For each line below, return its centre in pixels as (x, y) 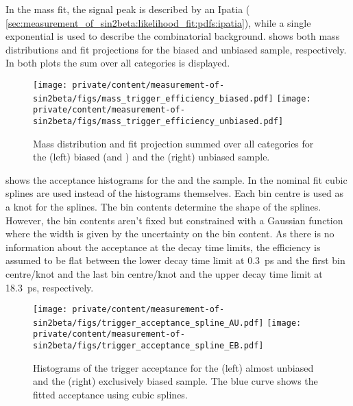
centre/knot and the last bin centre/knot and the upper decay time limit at (164, 273)
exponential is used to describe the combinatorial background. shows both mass (173, 36)
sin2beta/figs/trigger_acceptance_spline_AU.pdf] (148, 323)
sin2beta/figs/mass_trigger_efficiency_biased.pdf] (153, 98)
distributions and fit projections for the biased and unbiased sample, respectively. (176, 49)
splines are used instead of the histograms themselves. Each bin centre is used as (175, 193)
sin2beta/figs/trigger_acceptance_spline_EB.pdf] (148, 346)
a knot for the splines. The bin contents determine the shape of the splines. (163, 206)
